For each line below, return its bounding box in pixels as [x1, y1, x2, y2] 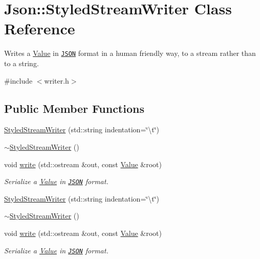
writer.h [44, 75, 69, 86]
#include [4, 75, 33, 86]
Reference [4, 18, 75, 39]
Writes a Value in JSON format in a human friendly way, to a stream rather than [4, 48, 256, 58]
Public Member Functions [4, 100, 144, 116]
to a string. [4, 57, 39, 68]
